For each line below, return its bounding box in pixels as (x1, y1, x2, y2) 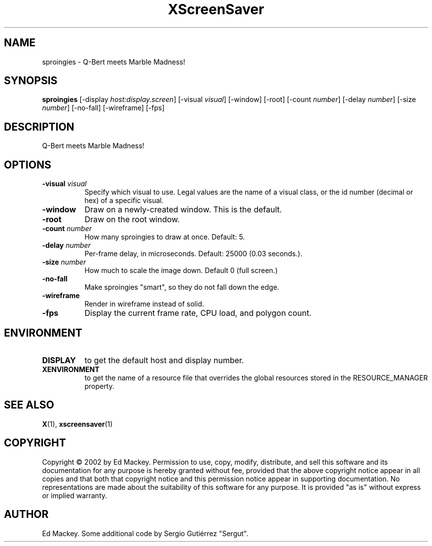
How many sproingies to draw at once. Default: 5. (84, 233, 245, 241)
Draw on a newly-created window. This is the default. (84, 205, 282, 215)
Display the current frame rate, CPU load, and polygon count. (84, 308, 312, 318)
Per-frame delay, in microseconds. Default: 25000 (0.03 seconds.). (84, 249, 302, 258)
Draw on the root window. (84, 214, 180, 225)
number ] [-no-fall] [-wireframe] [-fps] (42, 103, 165, 112)
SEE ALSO (4, 399, 54, 411)
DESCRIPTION (4, 120, 74, 133)
